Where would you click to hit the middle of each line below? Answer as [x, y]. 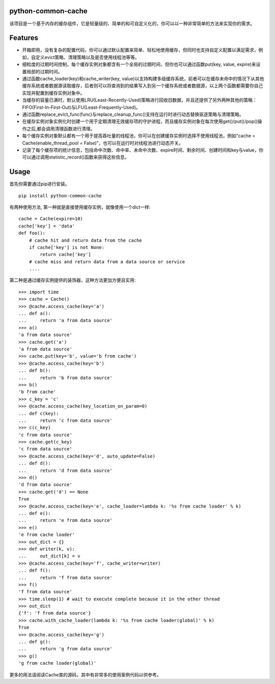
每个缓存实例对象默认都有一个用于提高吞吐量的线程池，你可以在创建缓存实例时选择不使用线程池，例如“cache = [139, 136]
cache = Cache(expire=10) [51, 219]
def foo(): [32, 233]
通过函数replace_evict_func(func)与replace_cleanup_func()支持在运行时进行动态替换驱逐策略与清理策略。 [133, 114]
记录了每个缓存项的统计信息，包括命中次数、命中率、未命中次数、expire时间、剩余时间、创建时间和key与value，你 [143, 150]
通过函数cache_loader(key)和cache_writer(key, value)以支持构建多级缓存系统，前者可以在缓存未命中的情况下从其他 [143, 79]
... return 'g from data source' [66, 649]
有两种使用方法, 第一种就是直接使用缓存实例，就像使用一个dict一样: [80, 207]
